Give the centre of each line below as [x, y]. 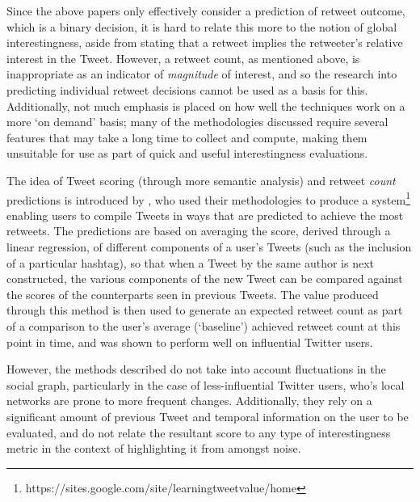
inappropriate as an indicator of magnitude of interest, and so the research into [202, 74]
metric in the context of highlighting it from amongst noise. [154, 448]
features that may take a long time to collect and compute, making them [187, 137]
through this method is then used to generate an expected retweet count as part [205, 310]
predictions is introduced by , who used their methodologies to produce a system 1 [208, 198]
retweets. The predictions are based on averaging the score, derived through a [199, 231]
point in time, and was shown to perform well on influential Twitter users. [190, 342]
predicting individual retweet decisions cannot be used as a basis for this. [187, 89]
